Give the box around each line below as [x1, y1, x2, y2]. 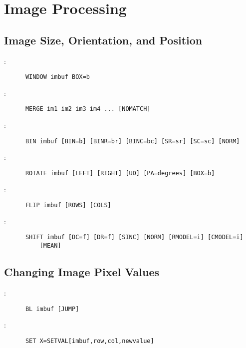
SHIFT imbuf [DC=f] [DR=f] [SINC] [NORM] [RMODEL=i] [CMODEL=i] [25, 234, 244, 241]
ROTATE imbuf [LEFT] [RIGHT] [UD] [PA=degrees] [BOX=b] [25, 169, 215, 177]
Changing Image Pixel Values [4, 264, 159, 280]
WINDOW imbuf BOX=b [25, 73, 90, 81]
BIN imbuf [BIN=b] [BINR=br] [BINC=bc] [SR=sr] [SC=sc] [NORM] [25, 137, 240, 145]
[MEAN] [39, 242, 61, 250]
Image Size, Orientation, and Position [4, 32, 203, 47]
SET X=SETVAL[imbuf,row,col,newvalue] [25, 337, 154, 345]
